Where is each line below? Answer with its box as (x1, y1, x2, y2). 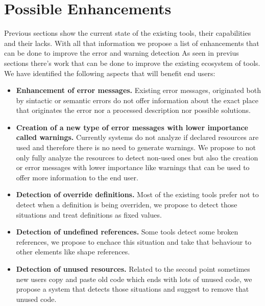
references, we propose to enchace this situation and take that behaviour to (16, 236, 252, 247)
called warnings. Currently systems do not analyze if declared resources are (16, 132, 259, 143)
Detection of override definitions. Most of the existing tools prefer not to (16, 189, 259, 200)
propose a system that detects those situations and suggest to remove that (16, 284, 249, 294)
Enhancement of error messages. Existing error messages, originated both (16, 85, 261, 96)
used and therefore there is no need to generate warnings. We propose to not (16, 142, 256, 153)
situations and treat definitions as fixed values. (16, 209, 162, 220)
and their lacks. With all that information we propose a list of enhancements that (4, 37, 259, 48)
